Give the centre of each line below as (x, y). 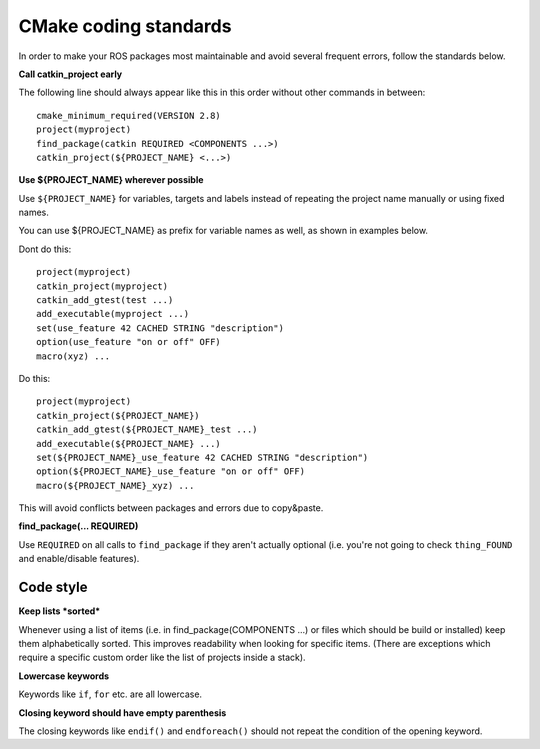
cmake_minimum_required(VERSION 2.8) (129, 115)
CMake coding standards (125, 26)
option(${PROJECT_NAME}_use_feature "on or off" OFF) (170, 471)
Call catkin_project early (70, 74)
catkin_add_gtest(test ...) (105, 300)
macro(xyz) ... (73, 356)
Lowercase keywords (64, 676)
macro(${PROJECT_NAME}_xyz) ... (115, 485)
